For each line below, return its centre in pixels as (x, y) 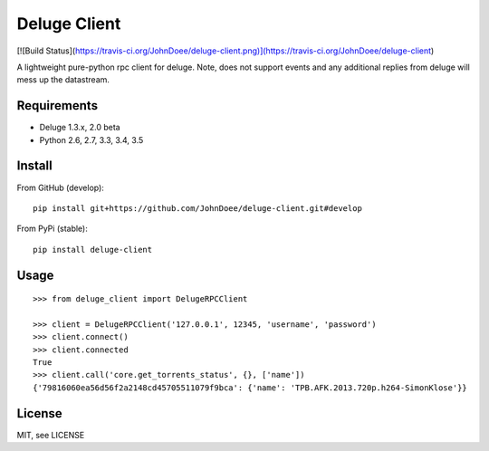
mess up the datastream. (63, 80)
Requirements (58, 106)
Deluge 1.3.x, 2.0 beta (80, 128)
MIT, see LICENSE (51, 435)
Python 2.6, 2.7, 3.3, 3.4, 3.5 (91, 139)
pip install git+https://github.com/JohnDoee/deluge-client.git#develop (197, 208)
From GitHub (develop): (60, 187)
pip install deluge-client (93, 249)
